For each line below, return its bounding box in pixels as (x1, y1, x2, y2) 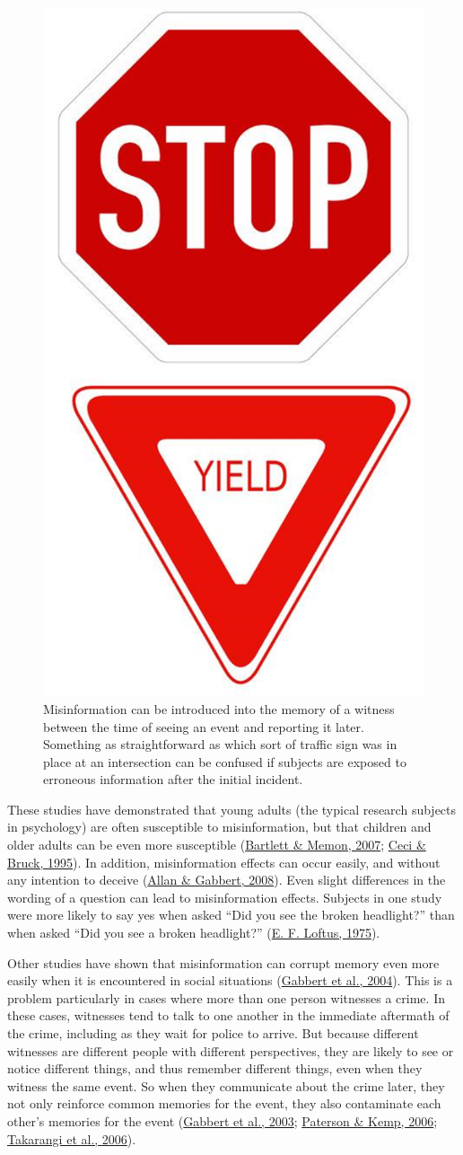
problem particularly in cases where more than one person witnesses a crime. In (7, 988, 445, 1007)
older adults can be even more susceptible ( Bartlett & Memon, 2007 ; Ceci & (7, 835, 426, 854)
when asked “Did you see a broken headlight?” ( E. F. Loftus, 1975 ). (7, 923, 380, 942)
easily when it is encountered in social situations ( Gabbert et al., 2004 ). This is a (7, 971, 453, 990)
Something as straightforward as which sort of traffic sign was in (43, 735, 397, 754)
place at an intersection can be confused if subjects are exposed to (43, 752, 406, 771)
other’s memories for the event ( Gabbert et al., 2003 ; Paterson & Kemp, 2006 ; (7, 1111, 438, 1130)
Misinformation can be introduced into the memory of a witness (43, 699, 395, 718)
